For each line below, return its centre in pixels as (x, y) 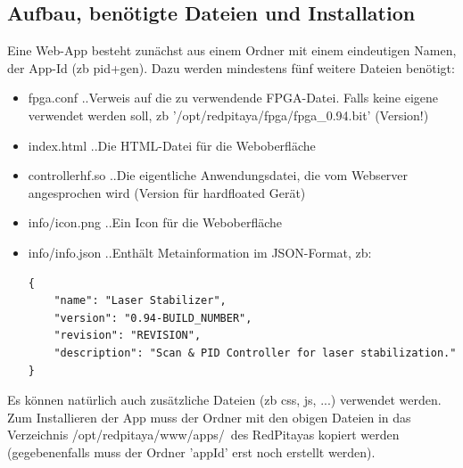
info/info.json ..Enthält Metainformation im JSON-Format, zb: (200, 252)
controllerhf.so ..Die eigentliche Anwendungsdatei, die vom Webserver (218, 175)
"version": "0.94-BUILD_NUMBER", (153, 318)
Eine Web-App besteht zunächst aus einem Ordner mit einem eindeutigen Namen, (232, 50)
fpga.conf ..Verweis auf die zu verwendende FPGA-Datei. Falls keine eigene (233, 98)
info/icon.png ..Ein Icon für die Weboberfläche (155, 222)
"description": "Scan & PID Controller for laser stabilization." (255, 353)
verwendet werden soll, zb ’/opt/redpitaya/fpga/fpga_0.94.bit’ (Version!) (228, 115)
